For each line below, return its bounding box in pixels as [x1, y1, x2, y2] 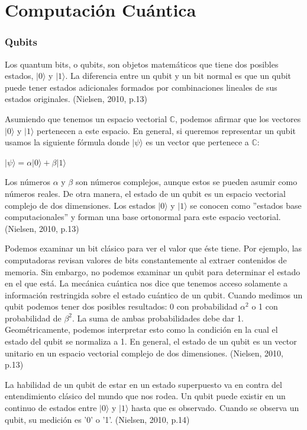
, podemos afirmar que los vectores [175, 112, 301, 125]
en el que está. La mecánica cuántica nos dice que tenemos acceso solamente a [5, 277, 288, 289]
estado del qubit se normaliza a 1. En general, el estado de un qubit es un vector [5, 335, 297, 348]
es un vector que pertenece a [146, 136, 249, 148]
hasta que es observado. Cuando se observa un [131, 402, 299, 414]
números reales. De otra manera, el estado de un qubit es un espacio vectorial [5, 187, 286, 199]
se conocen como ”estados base [190, 199, 302, 211]
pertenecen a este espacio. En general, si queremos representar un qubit [37, 124, 296, 136]
